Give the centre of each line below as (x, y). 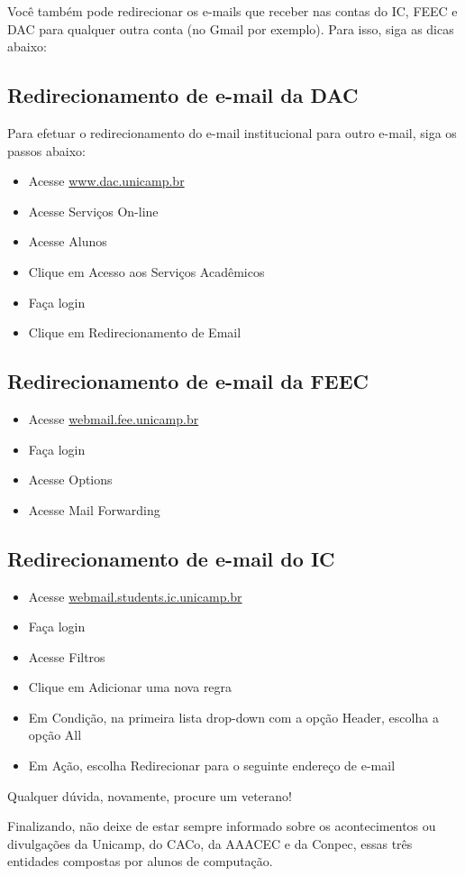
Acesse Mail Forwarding (94, 509)
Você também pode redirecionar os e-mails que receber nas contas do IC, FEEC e (232, 11)
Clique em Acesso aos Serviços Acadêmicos (146, 271)
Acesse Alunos (68, 241)
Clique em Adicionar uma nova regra (130, 687)
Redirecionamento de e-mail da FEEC (188, 381)
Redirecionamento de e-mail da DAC (183, 95)
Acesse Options (70, 479)
